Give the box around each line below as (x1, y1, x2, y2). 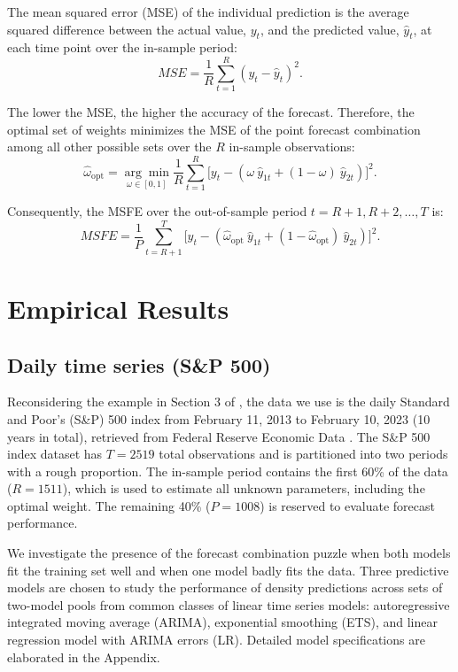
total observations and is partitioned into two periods (159, 444, 448, 463)
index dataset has (7, 444, 103, 463)
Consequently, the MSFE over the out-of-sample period (7, 202, 307, 220)
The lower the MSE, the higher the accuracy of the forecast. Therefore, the (7, 103, 415, 121)
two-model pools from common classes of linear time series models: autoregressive (7, 595, 450, 614)
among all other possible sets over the (7, 137, 212, 156)
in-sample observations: (229, 137, 355, 156)
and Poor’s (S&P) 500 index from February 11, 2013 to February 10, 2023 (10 (7, 409, 431, 428)
